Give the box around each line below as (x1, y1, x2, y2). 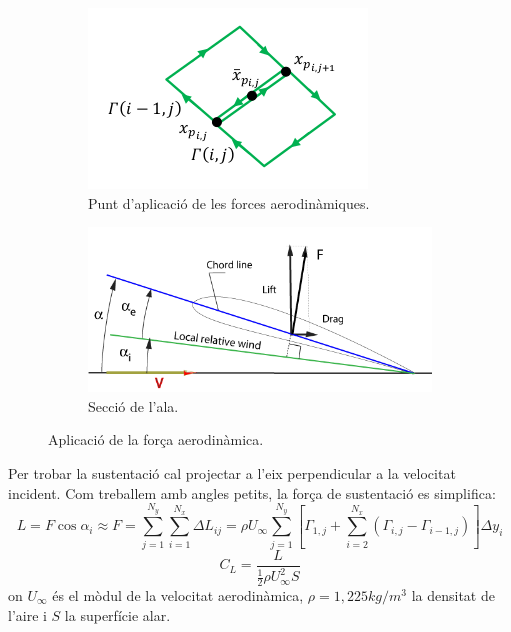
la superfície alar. (64, 604, 171, 625)
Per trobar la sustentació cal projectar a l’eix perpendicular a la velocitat (8, 463, 456, 484)
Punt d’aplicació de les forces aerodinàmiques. (88, 192, 370, 213)
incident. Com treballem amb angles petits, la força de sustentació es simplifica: (8, 482, 496, 503)
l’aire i (8, 604, 47, 625)
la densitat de (411, 585, 495, 606)
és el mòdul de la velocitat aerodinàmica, (52, 585, 304, 606)
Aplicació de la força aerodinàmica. (48, 429, 264, 450)
